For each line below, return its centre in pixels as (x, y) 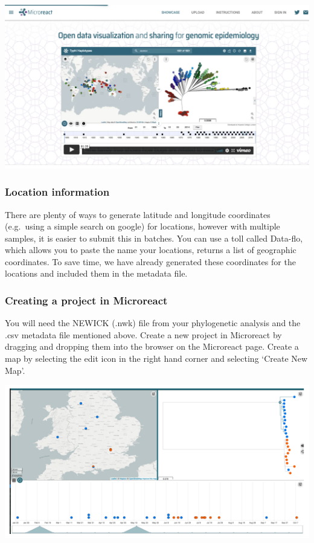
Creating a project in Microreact (86, 300)
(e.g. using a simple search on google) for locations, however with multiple (143, 226)
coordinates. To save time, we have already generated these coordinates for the (150, 261)
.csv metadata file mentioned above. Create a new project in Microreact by (143, 334)
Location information (57, 192)
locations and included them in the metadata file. (96, 273)
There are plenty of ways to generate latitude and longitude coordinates (138, 214)
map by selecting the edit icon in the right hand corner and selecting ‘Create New (156, 358)
